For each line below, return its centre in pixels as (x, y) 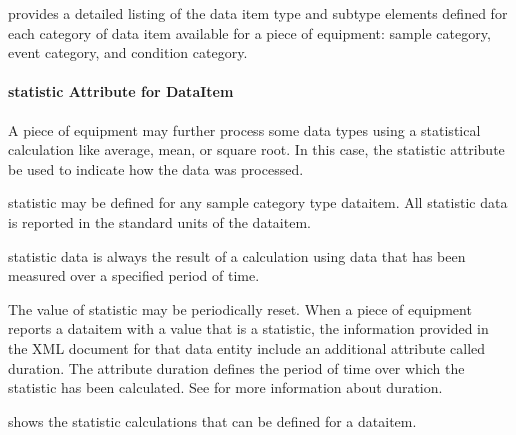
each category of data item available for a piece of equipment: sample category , (249, 32)
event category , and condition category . (128, 52)
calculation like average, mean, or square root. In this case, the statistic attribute (256, 149)
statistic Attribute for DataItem (121, 91)
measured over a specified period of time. (134, 275)
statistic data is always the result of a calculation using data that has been (237, 255)
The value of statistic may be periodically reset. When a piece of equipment (240, 308)
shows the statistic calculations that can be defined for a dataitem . (212, 420)
